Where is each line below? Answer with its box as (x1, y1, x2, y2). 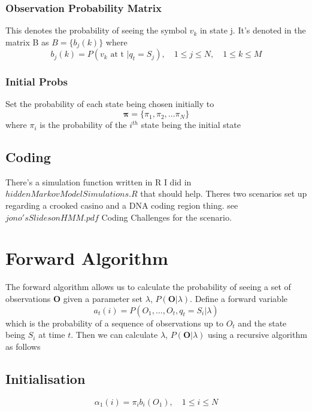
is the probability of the (40, 118, 127, 131)
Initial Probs (5, 74, 68, 89)
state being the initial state (141, 118, 241, 131)
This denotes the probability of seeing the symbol (5, 24, 187, 36)
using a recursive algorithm (207, 328, 307, 341)
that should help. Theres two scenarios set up (140, 187, 307, 200)
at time (38, 328, 65, 341)
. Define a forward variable (190, 292, 287, 304)
